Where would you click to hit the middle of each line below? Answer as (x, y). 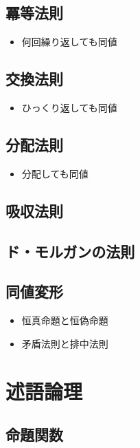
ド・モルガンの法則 (70, 251)
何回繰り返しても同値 (69, 42)
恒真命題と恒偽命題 (65, 320)
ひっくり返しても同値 (69, 107)
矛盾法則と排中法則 (65, 343)
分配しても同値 (55, 173)
